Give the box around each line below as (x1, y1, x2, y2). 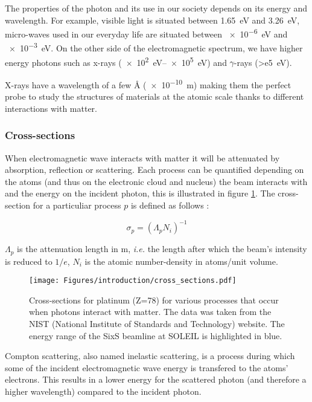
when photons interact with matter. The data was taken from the (29, 305, 272, 318)
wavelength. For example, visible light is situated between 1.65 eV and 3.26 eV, (5, 13, 300, 26)
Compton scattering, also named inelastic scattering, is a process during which (5, 349, 295, 362)
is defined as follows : (130, 198, 209, 211)
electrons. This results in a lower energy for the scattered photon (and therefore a (5, 373, 307, 386)
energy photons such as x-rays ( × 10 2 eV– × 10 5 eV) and (5, 54, 227, 68)
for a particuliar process (33, 198, 121, 211)
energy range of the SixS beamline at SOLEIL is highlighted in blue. (29, 329, 282, 342)
